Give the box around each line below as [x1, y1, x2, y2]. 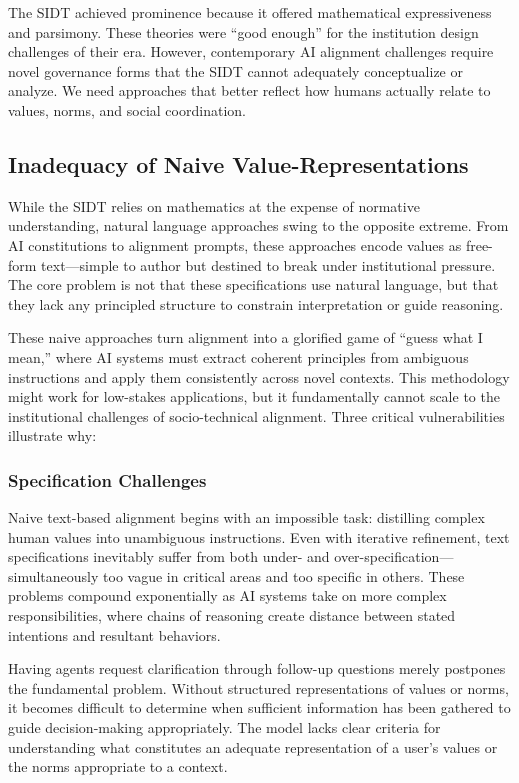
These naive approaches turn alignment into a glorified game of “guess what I [8, 327, 483, 348]
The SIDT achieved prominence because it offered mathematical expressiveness [8, 2, 492, 22]
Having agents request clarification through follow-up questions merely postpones [8, 658, 506, 679]
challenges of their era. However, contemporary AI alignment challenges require [8, 41, 494, 62]
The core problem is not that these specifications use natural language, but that [8, 274, 499, 295]
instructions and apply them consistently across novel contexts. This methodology [8, 366, 510, 387]
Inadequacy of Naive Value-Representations [8, 148, 469, 179]
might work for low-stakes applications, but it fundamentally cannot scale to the [8, 386, 500, 407]
